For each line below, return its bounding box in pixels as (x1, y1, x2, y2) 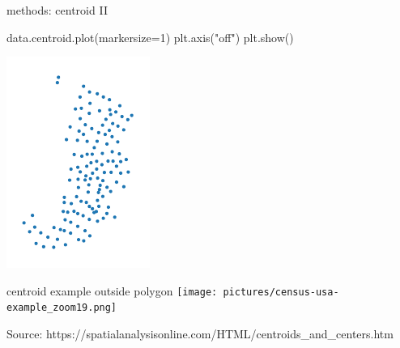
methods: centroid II (6, 2, 108, 18)
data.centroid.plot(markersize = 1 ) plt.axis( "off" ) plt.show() (6, 28, 294, 45)
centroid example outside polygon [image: (6, 282, 218, 299)
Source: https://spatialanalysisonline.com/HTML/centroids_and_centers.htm (6, 325, 394, 342)
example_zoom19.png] (6, 302, 117, 314)
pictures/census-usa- (223, 286, 339, 298)
